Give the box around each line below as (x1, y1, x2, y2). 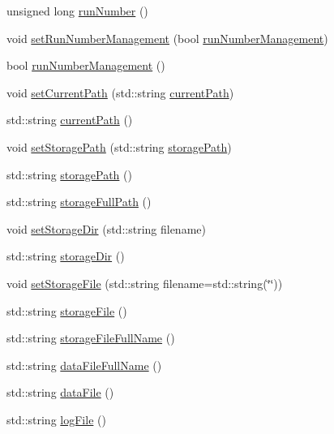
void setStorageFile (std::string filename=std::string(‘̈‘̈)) (6, 274, 283, 291)
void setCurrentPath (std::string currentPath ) (6, 84, 234, 101)
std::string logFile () (6, 410, 106, 428)
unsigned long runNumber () (6, 2, 148, 19)
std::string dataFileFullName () (6, 356, 162, 373)
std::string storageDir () (6, 247, 125, 264)
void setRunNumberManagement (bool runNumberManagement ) (6, 29, 328, 46)
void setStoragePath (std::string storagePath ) (6, 138, 232, 155)
